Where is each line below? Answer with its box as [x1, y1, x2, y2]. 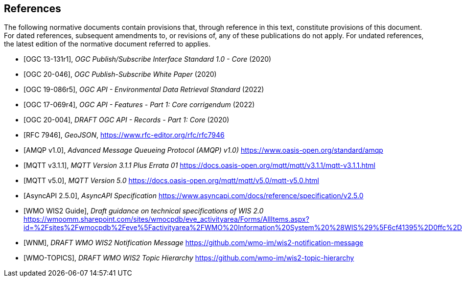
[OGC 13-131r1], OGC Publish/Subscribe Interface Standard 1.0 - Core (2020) [23, 55, 272, 64]
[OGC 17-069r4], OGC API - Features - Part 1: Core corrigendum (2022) [23, 100, 255, 109]
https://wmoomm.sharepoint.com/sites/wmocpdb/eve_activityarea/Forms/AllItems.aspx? [23, 215, 309, 224]
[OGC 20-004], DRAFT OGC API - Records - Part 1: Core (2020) [23, 116, 230, 124]
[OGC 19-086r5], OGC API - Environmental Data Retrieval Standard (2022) [23, 85, 264, 94]
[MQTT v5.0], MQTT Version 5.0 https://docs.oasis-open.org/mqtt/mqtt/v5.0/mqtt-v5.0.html [23, 176, 319, 185]
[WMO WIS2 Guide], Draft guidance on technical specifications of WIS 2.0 [23, 207, 264, 215]
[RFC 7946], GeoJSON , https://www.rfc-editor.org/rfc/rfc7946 [23, 131, 225, 140]
